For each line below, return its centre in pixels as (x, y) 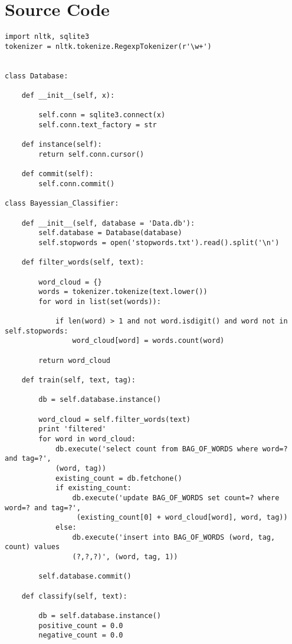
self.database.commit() (85, 577)
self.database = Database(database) (110, 233)
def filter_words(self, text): (83, 262)
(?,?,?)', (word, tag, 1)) (125, 557)
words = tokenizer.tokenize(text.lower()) (123, 292)
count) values (32, 547)
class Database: (37, 76)
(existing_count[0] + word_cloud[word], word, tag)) (182, 518)
